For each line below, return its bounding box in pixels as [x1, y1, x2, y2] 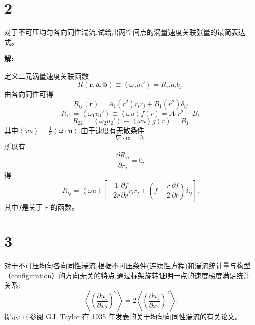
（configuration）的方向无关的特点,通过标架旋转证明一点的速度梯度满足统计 [4, 270, 251, 280]
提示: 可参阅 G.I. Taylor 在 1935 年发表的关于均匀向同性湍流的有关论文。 [4, 311, 242, 322]
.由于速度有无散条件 [79, 124, 144, 135]
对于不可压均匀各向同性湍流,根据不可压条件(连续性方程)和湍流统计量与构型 [4, 260, 251, 271]
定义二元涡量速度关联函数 [4, 70, 89, 81]
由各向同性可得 [4, 88, 53, 99]
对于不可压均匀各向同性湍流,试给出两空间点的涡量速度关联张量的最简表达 [4, 27, 245, 37]
